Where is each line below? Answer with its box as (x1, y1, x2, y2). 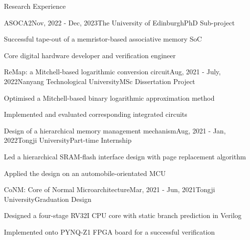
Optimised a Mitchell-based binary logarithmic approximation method (4, 92, 215, 103)
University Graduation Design (4, 194, 91, 204)
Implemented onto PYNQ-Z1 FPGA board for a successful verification (4, 226, 215, 237)
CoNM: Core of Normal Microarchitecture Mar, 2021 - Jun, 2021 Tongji (4, 184, 215, 195)
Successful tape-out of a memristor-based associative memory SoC (4, 34, 202, 44)
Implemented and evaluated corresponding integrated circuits (4, 109, 187, 119)
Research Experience (4, 1, 66, 11)
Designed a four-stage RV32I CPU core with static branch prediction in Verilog (4, 210, 242, 220)
